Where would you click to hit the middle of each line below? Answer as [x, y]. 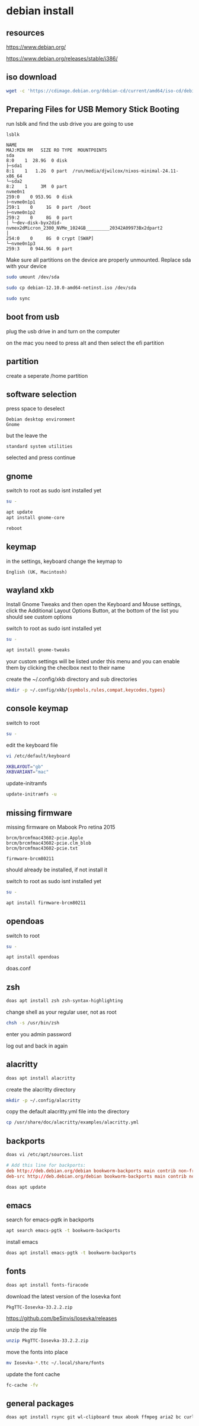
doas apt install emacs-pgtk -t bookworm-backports [71, 1253]
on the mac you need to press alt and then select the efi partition [85, 343]
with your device [26, 266]
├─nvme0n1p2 [21, 213]
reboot [14, 528]
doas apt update [26, 1187]
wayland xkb [30, 590]
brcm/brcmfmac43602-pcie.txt [42, 848]
